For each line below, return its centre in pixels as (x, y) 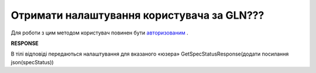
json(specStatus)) (32, 62)
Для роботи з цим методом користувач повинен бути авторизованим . (99, 33)
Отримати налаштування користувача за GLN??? (138, 15)
